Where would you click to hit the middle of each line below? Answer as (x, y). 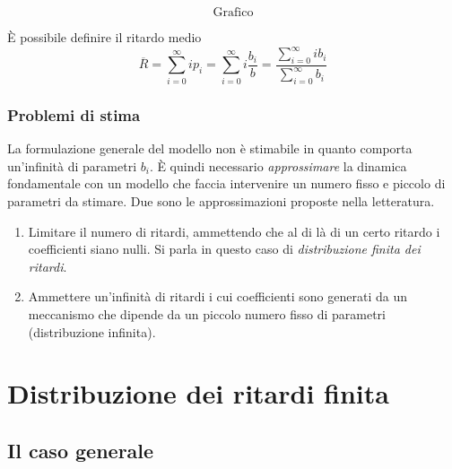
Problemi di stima (74, 114)
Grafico (233, 13)
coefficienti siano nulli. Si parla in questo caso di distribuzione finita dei (224, 249)
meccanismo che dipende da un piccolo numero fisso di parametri (207, 314)
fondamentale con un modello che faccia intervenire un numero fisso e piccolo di (226, 183)
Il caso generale (81, 450)
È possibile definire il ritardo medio (104, 37)
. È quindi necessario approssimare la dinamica (278, 165)
